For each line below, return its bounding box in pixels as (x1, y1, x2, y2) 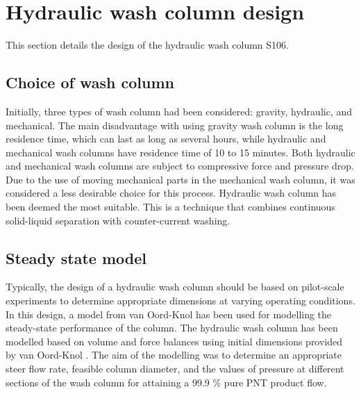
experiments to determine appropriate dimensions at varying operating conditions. (6, 293, 355, 308)
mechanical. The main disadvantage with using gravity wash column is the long (6, 117, 344, 132)
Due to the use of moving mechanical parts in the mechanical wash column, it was (6, 172, 355, 186)
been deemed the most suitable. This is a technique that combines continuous (6, 199, 335, 214)
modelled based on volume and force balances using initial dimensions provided (6, 334, 343, 348)
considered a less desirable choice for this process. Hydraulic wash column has (6, 186, 337, 200)
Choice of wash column (6, 72, 174, 93)
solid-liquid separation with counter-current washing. (6, 213, 230, 227)
